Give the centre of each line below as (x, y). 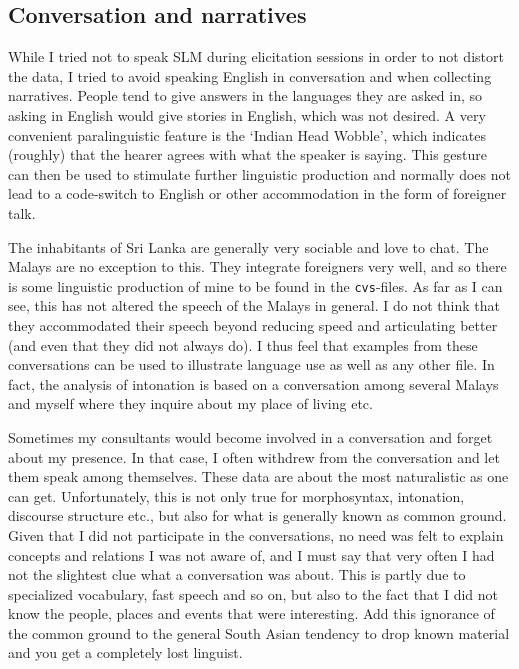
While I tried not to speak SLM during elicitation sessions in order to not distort (256, 56)
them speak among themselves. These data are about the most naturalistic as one (258, 476)
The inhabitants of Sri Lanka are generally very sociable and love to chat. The (248, 246)
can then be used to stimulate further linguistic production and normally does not (259, 173)
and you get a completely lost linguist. (125, 652)
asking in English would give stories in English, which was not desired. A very (247, 114)
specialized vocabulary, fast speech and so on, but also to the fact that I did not (253, 593)
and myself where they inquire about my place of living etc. (190, 403)
